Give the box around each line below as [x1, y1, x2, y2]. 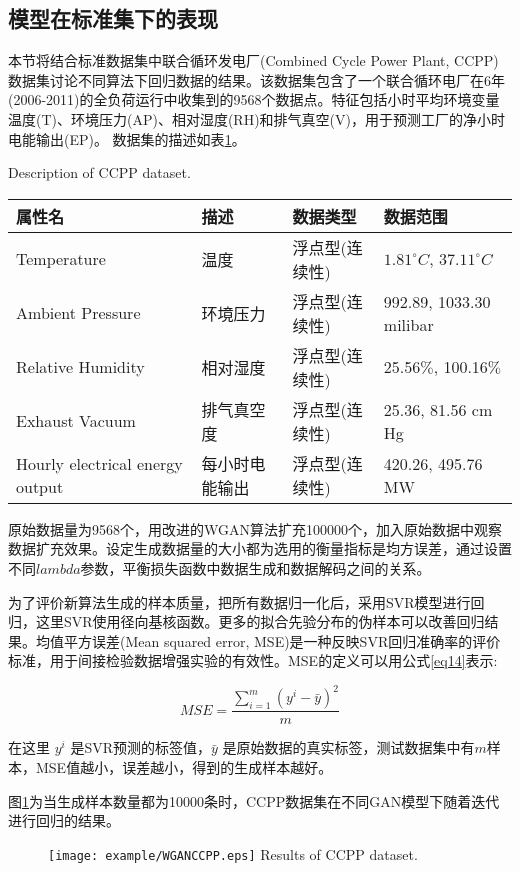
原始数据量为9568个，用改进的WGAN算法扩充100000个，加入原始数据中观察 [8, 518, 502, 539]
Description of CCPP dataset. [8, 162, 191, 183]
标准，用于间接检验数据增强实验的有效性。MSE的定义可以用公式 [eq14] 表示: [8, 650, 498, 671]
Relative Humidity [16, 355, 145, 379]
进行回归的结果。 [8, 810, 120, 831]
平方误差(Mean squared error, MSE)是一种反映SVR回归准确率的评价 [63, 630, 501, 651]
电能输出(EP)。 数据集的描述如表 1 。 [8, 128, 246, 149]
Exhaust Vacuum [16, 409, 136, 433]
